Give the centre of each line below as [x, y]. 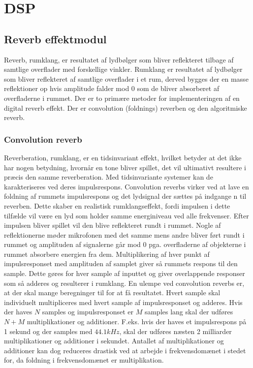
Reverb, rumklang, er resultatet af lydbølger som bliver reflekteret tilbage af [119, 59]
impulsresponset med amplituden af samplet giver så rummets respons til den [121, 263]
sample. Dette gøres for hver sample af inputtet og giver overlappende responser [125, 273]
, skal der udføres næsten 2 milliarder [175, 331]
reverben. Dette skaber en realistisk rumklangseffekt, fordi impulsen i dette [117, 205]
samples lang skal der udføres [189, 312]
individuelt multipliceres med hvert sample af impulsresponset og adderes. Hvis [123, 302]
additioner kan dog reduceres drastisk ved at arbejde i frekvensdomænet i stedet [125, 350]
